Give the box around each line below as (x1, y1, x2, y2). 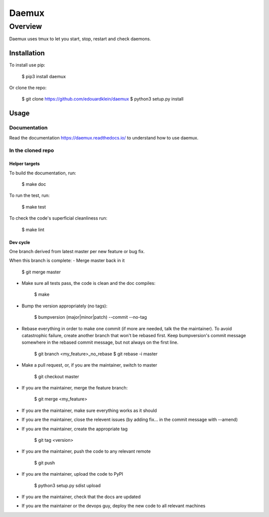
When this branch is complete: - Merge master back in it (9, 258, 125, 263)
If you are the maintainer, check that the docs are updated (21, 494, 141, 500)
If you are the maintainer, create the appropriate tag (21, 426, 128, 432)
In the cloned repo (9, 147, 54, 154)
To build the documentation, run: (9, 170, 77, 176)
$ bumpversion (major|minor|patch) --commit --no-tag (34, 314, 147, 320)
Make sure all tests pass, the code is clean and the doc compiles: (21, 280, 156, 286)
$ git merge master (21, 269, 61, 275)
